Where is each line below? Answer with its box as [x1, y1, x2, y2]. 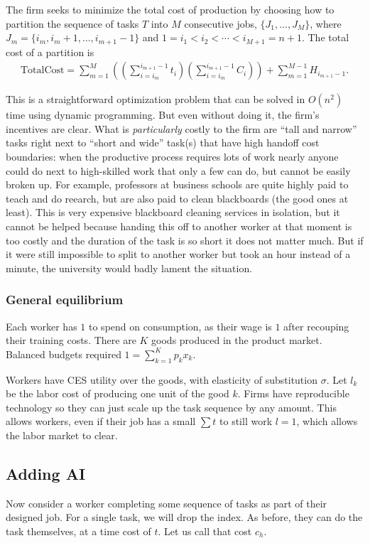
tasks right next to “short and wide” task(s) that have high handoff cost [6, 135, 320, 150]
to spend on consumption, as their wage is [89, 318, 272, 333]
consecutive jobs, [184, 16, 257, 31]
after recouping [283, 318, 349, 333]
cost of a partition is [6, 44, 94, 59]
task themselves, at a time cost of [6, 523, 151, 538]
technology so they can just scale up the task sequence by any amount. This [6, 399, 337, 414]
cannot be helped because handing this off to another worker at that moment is [6, 219, 352, 234]
